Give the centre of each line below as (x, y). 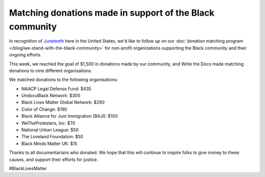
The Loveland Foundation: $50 (52, 137)
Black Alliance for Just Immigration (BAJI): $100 (69, 116)
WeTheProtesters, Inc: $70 (48, 123)
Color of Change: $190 (44, 109)
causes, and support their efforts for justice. (53, 159)
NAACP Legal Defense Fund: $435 (56, 89)
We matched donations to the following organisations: (64, 80)
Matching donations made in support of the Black (112, 13)
